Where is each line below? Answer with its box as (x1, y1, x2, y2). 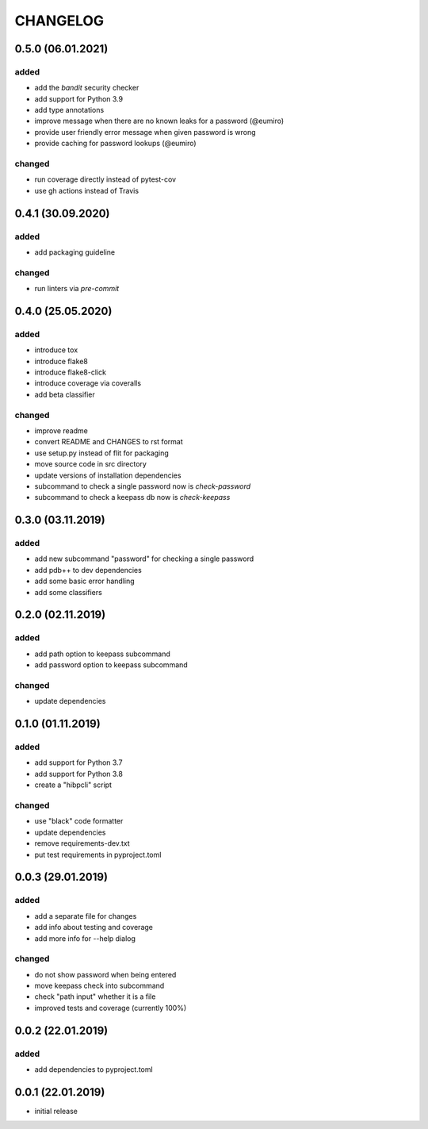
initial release (34, 1106, 78, 1116)
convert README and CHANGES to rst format (34, 437, 183, 447)
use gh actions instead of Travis (34, 186, 139, 195)
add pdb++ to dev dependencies (34, 565, 142, 574)
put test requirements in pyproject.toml (34, 850, 162, 859)
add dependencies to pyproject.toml (34, 1064, 154, 1074)
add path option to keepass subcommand (34, 649, 170, 659)
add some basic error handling (34, 576, 135, 586)
